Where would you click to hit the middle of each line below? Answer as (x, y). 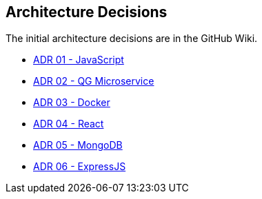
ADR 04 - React (69, 124)
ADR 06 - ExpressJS (80, 167)
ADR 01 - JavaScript (79, 60)
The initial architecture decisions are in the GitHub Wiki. (132, 39)
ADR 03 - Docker (72, 103)
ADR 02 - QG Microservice (94, 81)
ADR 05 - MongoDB (78, 145)
